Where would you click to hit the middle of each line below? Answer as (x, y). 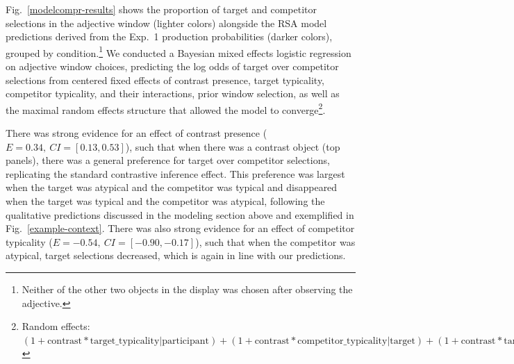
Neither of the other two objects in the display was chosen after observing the (187, 289)
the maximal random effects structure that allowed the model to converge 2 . (166, 108)
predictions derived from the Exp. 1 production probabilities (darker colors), (169, 36)
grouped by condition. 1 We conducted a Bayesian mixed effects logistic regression (179, 51)
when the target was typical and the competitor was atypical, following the (165, 201)
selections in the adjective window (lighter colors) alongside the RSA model (166, 23)
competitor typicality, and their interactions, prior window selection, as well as (173, 93)
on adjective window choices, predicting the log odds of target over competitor (172, 66)
